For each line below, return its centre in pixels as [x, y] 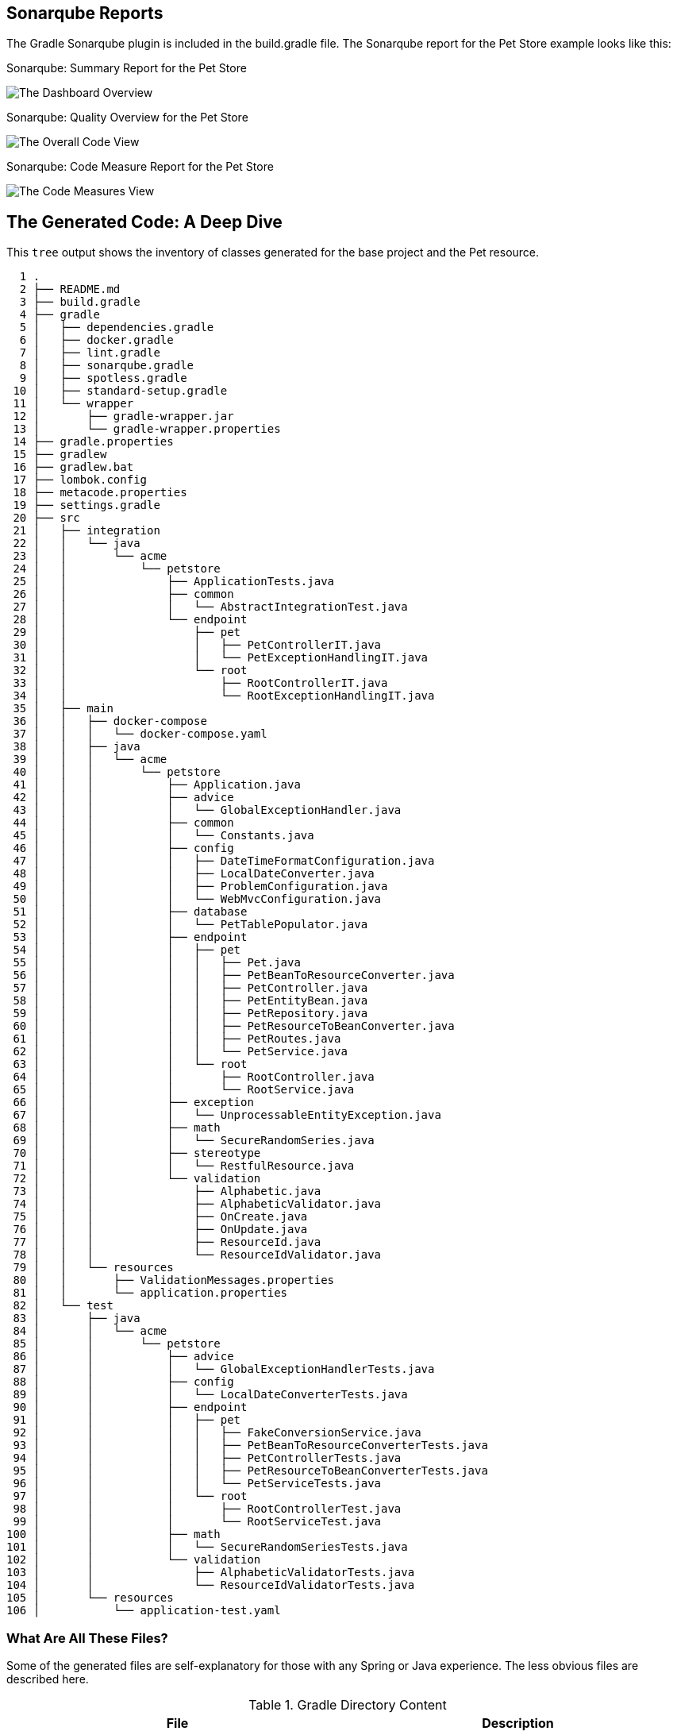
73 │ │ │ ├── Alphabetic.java [167, 1191]
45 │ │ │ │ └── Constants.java [163, 836]
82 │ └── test [63, 1306]
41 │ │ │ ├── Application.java [157, 785]
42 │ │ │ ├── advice [123, 798]
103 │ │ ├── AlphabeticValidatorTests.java [211, 1573]
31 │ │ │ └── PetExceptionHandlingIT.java [221, 658]
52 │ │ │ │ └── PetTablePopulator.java [190, 925]
